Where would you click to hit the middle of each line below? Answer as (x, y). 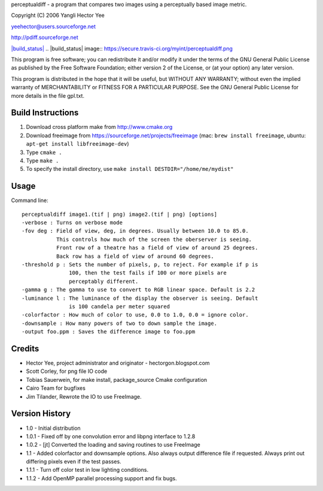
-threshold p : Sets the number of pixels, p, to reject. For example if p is (140, 265)
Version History (41, 414)
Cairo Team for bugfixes (56, 388)
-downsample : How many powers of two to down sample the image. (120, 323)
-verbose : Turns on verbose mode (72, 223)
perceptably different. (104, 281)
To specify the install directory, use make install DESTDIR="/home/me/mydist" (130, 169)
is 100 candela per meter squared (120, 306)
